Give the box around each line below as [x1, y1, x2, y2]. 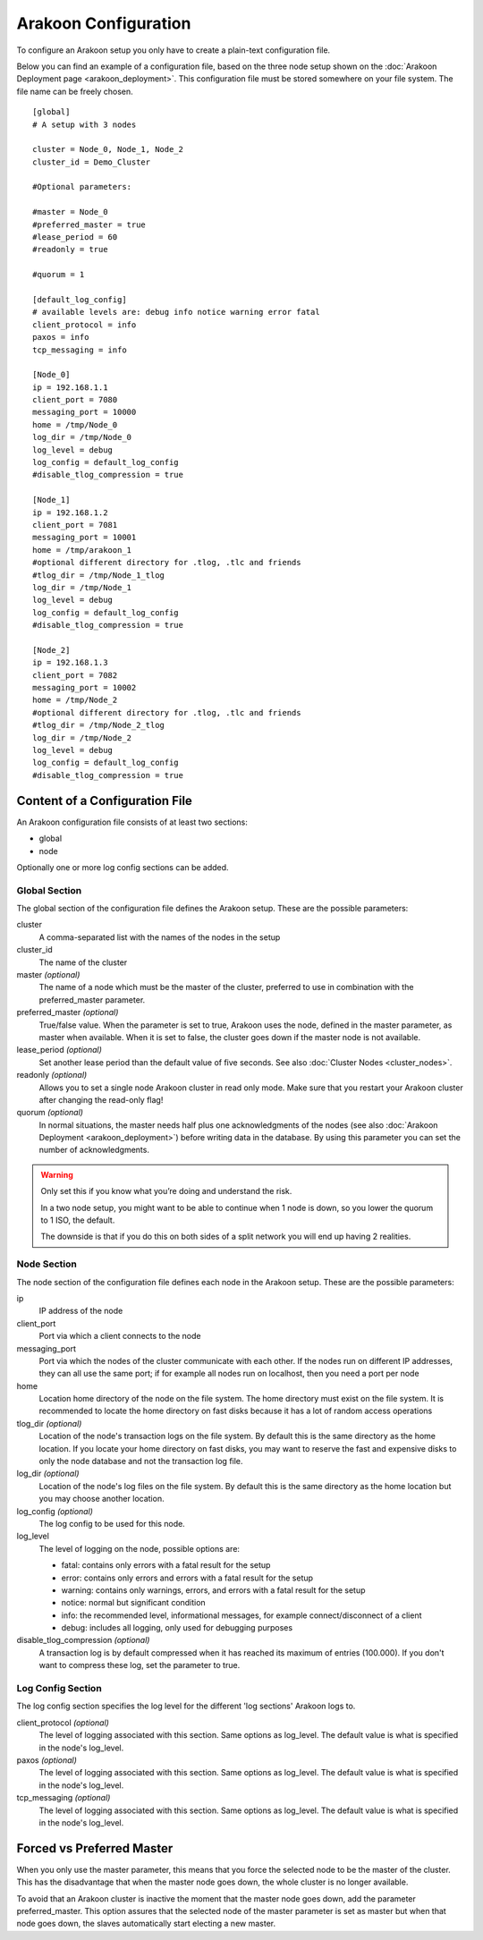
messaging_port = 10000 [32, 407, 137, 418]
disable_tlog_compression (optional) [16, 1635, 150, 1646]
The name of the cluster [38, 957, 128, 968]
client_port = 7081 [32, 520, 118, 529]
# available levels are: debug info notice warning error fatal [32, 307, 321, 318]
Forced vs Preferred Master [16, 1841, 174, 1856]
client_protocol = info [32, 319, 137, 330]
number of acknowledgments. [38, 1145, 149, 1156]
